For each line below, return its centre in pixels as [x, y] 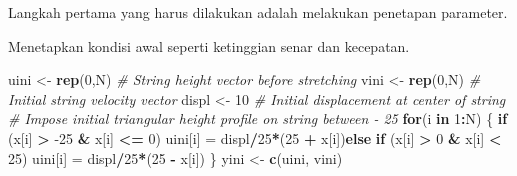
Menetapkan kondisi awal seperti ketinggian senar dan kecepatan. [209, 45]
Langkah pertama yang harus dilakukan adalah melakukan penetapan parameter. [258, 12]
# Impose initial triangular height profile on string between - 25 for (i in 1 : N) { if [258, 118]
